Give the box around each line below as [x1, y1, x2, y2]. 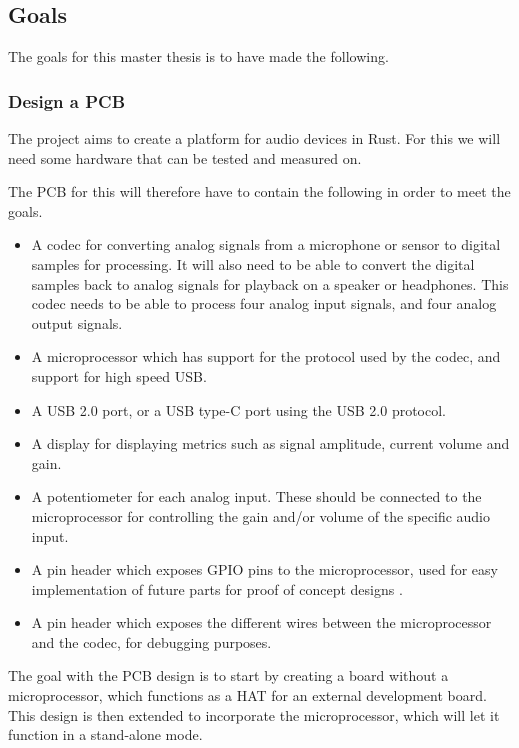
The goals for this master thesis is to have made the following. [8, 46, 389, 67]
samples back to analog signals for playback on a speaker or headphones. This [31, 273, 509, 294]
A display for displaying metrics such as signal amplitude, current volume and [31, 433, 510, 454]
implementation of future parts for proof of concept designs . [31, 578, 403, 599]
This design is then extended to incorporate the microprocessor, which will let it [8, 704, 500, 725]
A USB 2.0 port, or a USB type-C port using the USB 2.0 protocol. [31, 399, 447, 420]
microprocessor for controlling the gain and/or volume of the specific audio [31, 505, 491, 526]
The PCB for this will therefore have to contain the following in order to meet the [8, 181, 511, 202]
